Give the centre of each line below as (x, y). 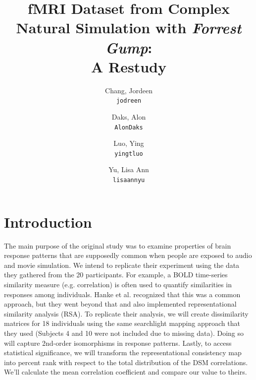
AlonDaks (129, 127)
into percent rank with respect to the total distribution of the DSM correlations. (126, 362)
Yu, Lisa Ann (129, 169)
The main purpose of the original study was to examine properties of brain (118, 245)
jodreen (129, 101)
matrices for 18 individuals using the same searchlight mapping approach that (122, 323)
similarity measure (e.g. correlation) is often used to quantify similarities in (118, 284)
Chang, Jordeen (129, 90)
